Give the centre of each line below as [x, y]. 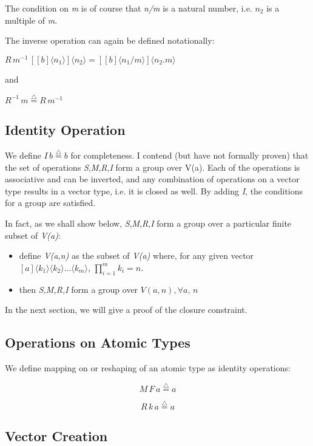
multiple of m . [31, 20]
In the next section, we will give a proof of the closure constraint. [126, 310]
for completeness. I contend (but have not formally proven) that [190, 155]
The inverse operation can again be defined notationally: [110, 40]
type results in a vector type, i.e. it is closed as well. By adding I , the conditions [154, 190]
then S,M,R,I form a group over [79, 289]
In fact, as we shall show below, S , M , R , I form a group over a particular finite [148, 223]
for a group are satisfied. [50, 203]
